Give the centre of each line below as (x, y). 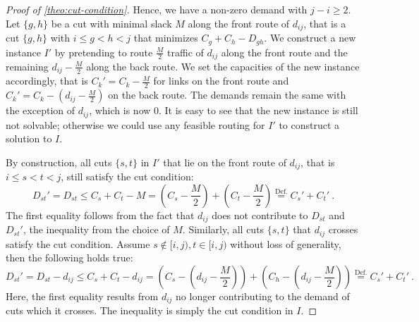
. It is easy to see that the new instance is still (259, 110)
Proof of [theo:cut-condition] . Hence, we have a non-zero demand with (157, 9)
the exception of (40, 110)
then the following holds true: (69, 258)
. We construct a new (310, 38)
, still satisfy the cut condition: (127, 177)
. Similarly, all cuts (223, 229)
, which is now (120, 110)
